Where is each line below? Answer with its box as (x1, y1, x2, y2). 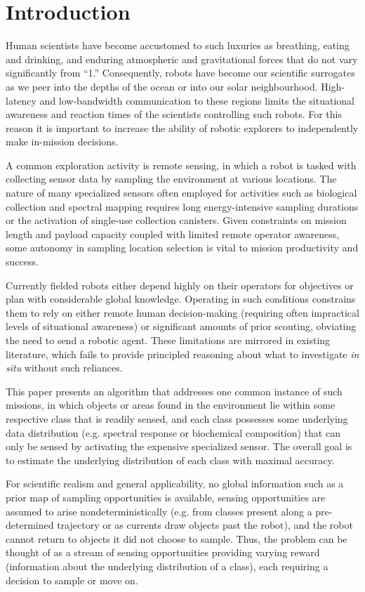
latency (6, 93, 36, 107)
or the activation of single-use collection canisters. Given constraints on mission (6, 213, 347, 228)
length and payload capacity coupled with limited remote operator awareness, (6, 226, 340, 241)
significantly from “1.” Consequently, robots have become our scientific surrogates (6, 65, 355, 80)
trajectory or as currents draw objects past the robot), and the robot (57, 518, 353, 532)
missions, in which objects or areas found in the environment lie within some (6, 397, 336, 412)
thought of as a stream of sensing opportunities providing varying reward (6, 545, 320, 560)
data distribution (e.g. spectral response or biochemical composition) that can (6, 425, 340, 440)
